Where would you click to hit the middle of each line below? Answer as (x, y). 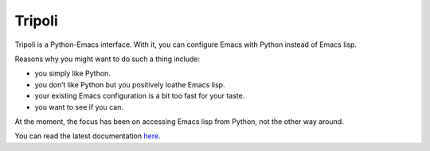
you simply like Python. (72, 74)
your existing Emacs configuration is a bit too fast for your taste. (140, 96)
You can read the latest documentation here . (88, 136)
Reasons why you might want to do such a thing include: (107, 59)
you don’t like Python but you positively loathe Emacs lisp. (130, 84)
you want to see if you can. (79, 106)
